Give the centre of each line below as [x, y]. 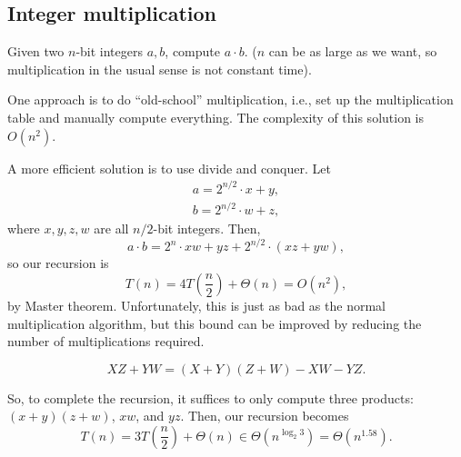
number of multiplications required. [106, 341]
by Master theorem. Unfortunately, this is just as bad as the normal [196, 305]
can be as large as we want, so [353, 51]
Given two [36, 51]
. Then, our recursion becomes [265, 416]
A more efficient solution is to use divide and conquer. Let [169, 168]
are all [111, 228]
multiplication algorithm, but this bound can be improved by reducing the [215, 323]
